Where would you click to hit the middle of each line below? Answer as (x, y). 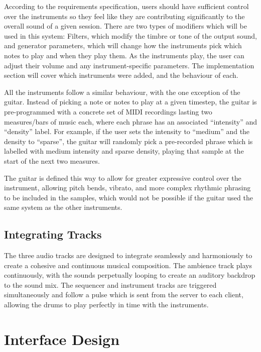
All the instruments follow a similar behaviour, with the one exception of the (122, 92)
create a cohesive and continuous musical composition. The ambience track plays (128, 265)
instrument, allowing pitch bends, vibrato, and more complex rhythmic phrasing (127, 188)
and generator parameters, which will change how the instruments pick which (123, 45)
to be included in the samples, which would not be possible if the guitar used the (128, 197)
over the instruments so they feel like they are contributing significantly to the (124, 16)
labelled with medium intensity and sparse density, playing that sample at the (124, 151)
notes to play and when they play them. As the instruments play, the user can (124, 55)
